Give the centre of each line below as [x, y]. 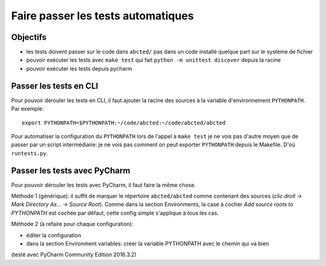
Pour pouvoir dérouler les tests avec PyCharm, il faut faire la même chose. [104, 185]
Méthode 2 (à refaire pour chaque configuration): [72, 224]
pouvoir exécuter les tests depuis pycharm [79, 68]
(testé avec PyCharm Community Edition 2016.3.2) [74, 255]
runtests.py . [30, 153]
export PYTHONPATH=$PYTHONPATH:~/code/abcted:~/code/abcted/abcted [124, 123]
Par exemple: [27, 109]
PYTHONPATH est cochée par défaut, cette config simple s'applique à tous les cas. [115, 213]
